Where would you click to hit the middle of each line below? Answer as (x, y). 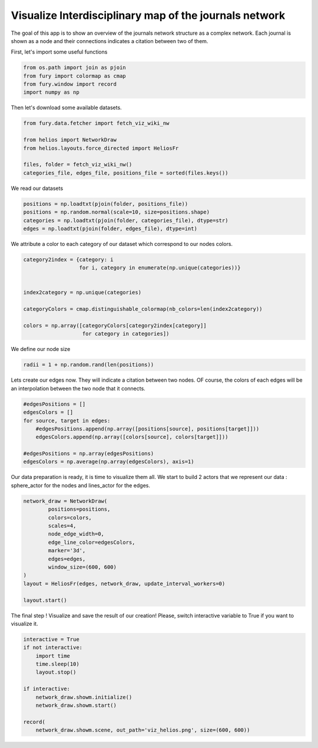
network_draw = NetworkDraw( (65, 501)
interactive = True (51, 639)
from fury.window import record (70, 84)
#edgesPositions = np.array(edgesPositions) (89, 454)
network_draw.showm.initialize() (84, 697)
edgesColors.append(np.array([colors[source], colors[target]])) (132, 437)
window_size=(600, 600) (82, 567)
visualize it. (24, 624)
